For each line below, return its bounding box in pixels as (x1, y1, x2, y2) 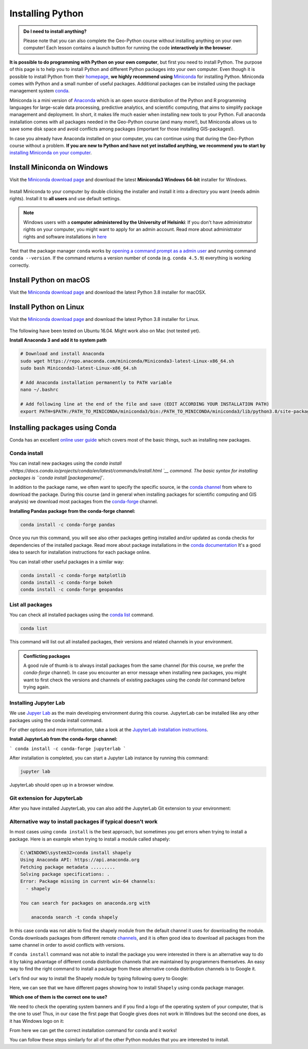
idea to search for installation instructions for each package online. (9, 549, 151, 556)
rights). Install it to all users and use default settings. (9, 196, 121, 202)
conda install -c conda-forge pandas (20, 522, 115, 527)
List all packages (9, 601, 52, 608)
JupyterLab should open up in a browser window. (9, 782, 114, 788)
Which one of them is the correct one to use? (9, 994, 108, 1000)
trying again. (23, 684, 50, 690)
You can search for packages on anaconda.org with (20, 900, 151, 906)
